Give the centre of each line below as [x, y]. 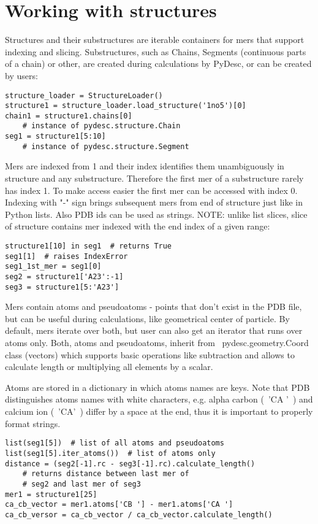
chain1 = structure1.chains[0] [69, 116]
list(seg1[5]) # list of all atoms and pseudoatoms [115, 443]
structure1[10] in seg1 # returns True [89, 246]
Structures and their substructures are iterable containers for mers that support [155, 40]
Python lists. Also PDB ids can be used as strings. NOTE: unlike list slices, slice [156, 214]
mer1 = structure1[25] [51, 494]
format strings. [33, 423]
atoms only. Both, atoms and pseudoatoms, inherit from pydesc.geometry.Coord [157, 343]
